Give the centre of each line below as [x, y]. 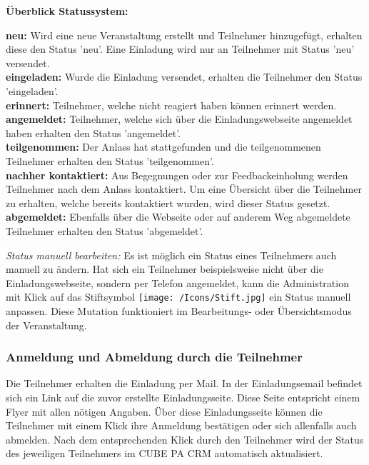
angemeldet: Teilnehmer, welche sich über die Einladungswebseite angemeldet [179, 119]
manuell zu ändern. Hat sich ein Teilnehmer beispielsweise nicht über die [165, 269]
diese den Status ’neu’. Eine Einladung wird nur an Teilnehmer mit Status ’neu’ [180, 49]
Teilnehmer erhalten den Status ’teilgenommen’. [110, 160]
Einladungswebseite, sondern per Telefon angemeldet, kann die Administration [177, 282]
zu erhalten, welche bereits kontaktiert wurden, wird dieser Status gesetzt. [168, 202]
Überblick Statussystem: [67, 11]
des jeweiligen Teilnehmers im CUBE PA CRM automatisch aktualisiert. [165, 453]
